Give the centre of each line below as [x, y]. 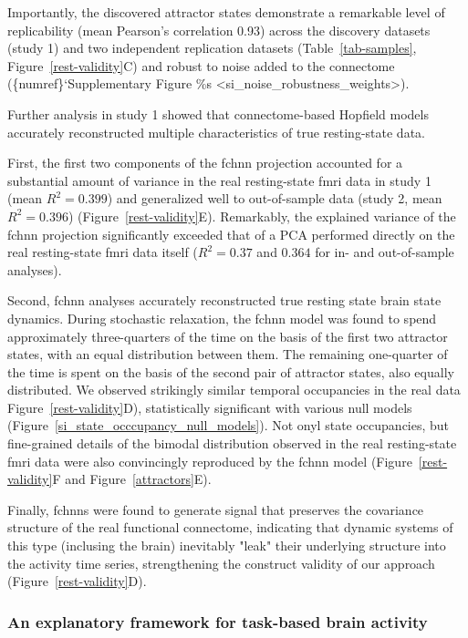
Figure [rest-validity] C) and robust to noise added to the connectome [201, 65]
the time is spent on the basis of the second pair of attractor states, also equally [231, 371]
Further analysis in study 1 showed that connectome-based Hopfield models [218, 113]
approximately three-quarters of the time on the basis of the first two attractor [228, 336]
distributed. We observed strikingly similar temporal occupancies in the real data [234, 390]
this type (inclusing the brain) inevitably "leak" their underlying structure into [227, 545]
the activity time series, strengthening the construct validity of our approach [221, 563]
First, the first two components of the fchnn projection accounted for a [205, 163]
